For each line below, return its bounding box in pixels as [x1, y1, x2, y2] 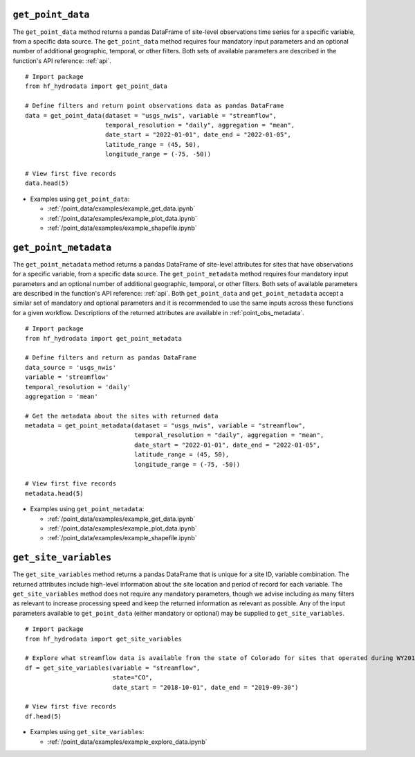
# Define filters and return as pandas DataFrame [25, 354, 197, 362]
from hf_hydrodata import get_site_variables [25, 634, 183, 643]
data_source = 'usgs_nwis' [25, 364, 117, 371]
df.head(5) [25, 712, 62, 720]
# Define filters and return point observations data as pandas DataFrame [25, 102, 284, 110]
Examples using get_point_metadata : [30, 505, 145, 513]
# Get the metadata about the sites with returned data [25, 412, 219, 420]
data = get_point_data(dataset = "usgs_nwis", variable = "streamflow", [25, 112, 277, 119]
